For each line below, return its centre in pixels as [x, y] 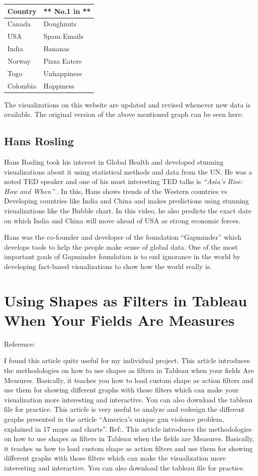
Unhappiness [63, 73]
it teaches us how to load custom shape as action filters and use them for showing [129, 448]
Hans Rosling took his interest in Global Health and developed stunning [114, 162]
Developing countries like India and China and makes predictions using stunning [127, 201]
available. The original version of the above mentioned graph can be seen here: [124, 114]
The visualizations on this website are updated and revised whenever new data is [128, 104]
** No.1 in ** [67, 11]
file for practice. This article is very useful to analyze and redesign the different [125, 409]
